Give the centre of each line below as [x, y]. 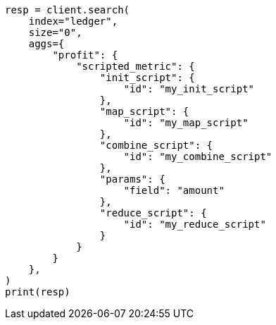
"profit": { [85, 55]
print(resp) [38, 292]
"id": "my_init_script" [189, 89]
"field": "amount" [174, 190]
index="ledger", [73, 21]
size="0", [55, 32]
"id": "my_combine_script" [198, 157]
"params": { [132, 179]
